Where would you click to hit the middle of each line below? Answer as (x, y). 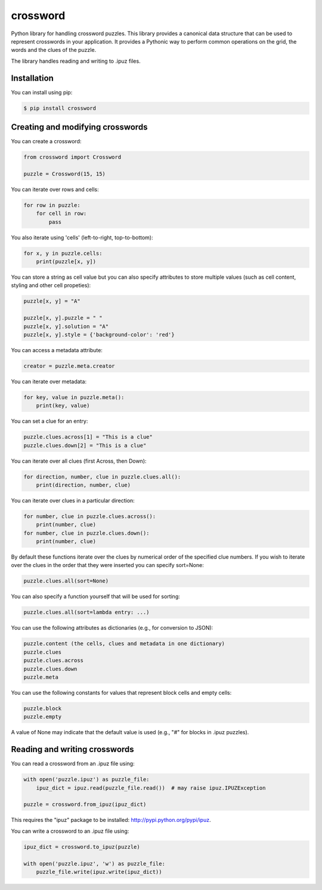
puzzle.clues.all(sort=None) (66, 581)
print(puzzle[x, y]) (66, 261)
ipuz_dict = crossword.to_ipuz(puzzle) (82, 847)
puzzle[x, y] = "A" (52, 301)
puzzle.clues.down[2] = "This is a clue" (85, 445)
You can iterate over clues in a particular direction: (73, 500)
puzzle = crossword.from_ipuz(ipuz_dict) (85, 805)
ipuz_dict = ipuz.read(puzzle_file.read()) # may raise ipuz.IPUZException (151, 788)
